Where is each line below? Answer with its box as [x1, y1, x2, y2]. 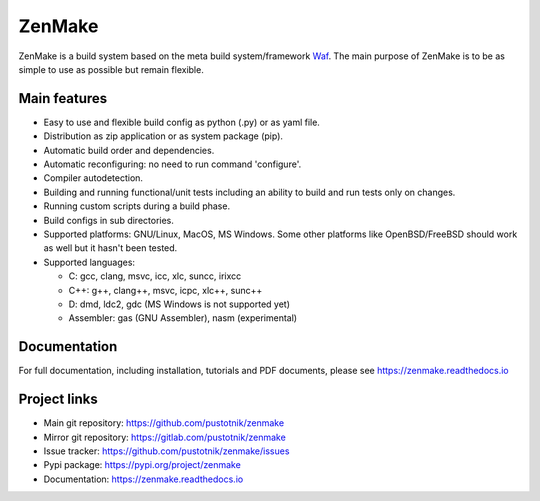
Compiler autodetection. [43, 172, 144, 184]
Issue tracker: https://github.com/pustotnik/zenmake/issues [43, 445, 290, 457]
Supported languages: [43, 256, 135, 268]
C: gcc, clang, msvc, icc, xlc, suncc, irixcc [68, 270, 242, 282]
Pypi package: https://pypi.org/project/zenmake [43, 459, 242, 471]
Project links [18, 391, 99, 408]
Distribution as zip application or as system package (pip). [43, 130, 284, 142]
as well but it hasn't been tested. [43, 242, 178, 254]
